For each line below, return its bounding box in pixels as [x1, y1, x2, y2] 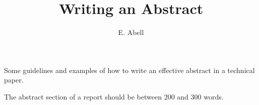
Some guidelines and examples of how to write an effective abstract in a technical [4, 64, 255, 75]
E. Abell [118, 27, 144, 37]
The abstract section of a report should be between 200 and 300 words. [4, 91, 224, 101]
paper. [4, 74, 24, 85]
